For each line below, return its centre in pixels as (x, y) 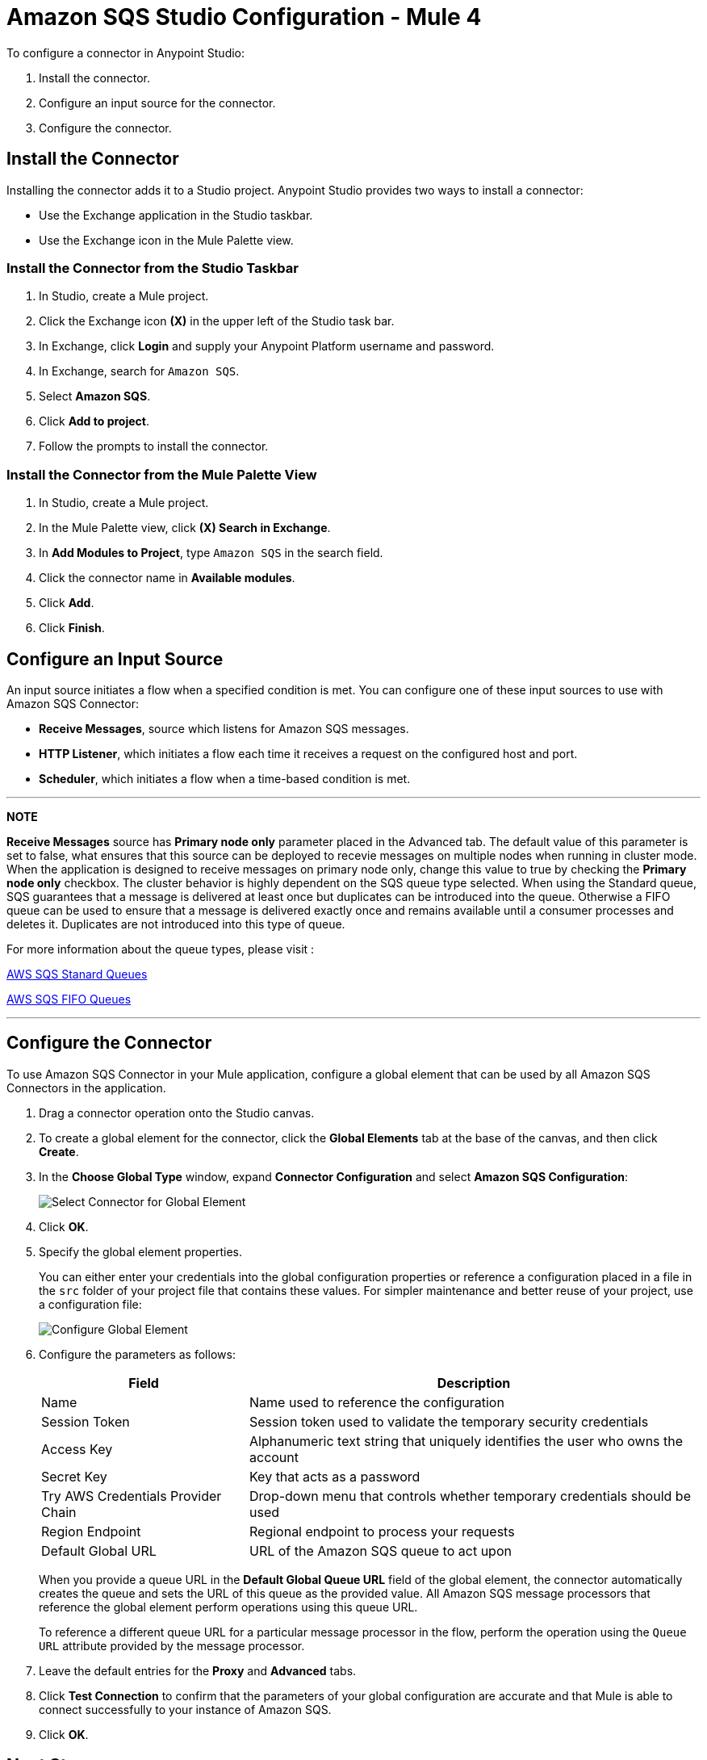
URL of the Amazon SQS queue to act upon (381, 1550)
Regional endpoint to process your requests (382, 1531)
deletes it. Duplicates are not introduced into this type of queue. (176, 924)
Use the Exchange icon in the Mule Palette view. (166, 240)
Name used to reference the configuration (377, 1402)
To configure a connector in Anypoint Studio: (126, 52)
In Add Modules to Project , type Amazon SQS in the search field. (211, 553)
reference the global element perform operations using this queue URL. (228, 1607)
